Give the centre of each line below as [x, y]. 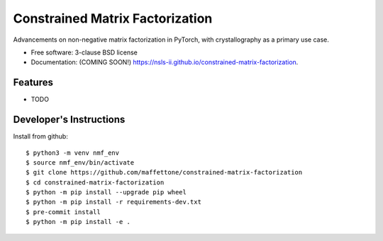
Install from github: [41, 136]
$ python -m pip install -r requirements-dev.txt [114, 202]
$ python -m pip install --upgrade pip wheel [106, 192]
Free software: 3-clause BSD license [84, 52]
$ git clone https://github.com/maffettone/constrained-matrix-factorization [164, 172]
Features [33, 82]
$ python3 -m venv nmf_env [73, 153]
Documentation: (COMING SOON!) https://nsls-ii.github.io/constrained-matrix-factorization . [165, 62]
